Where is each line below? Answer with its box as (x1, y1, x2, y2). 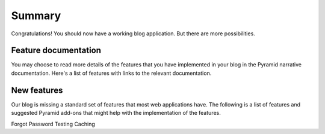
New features (11, 85, 63, 95)
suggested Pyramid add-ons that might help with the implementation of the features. (11, 109, 221, 117)
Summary (11, 9, 61, 22)
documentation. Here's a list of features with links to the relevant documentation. (11, 69, 212, 77)
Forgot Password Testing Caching (11, 120, 96, 127)
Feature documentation (11, 45, 102, 56)
